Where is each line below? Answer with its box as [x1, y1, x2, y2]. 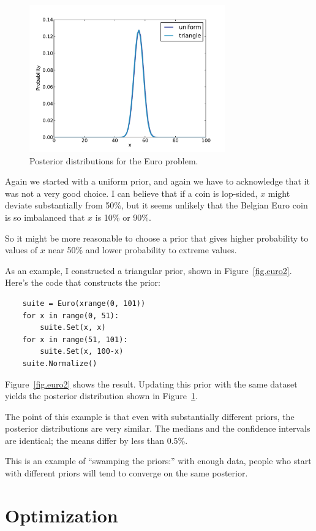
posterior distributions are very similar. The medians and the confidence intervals [5, 422, 310, 435]
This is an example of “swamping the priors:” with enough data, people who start [5, 454, 312, 467]
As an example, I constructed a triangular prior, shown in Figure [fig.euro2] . [5, 264, 292, 277]
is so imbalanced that [5, 210, 85, 223]
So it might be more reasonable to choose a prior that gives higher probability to [5, 231, 309, 244]
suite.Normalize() [22, 359, 97, 368]
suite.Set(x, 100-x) [40, 347, 124, 356]
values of [5, 243, 37, 256]
